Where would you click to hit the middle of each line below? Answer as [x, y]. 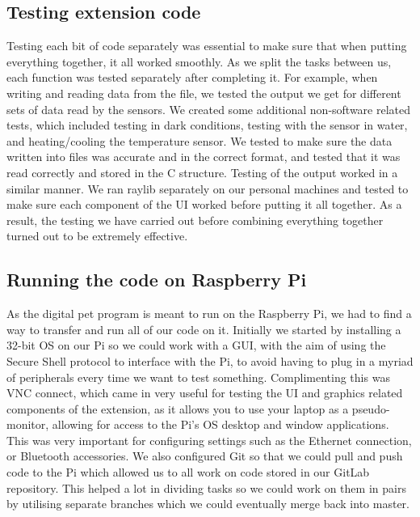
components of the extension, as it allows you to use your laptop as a [178, 408]
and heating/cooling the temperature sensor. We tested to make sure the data [199, 140]
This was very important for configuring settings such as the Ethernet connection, [209, 440]
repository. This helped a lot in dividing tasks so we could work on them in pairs [206, 487]
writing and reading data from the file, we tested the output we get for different [204, 93]
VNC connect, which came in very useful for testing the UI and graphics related [205, 393]
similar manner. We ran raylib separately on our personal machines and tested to [208, 188]
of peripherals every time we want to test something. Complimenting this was [198, 377]
